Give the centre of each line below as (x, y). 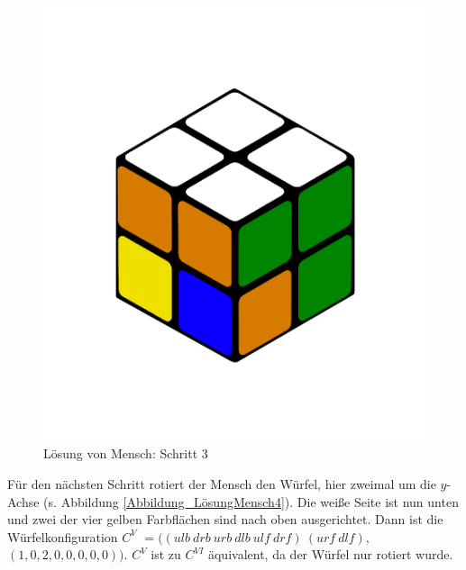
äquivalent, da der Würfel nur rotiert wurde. (330, 554)
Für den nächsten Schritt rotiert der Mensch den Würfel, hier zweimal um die (222, 484)
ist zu (166, 554)
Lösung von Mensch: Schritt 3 (126, 453)
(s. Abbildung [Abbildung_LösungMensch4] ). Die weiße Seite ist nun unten (251, 501)
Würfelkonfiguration (63, 536)
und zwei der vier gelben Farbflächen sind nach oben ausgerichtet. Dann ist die (225, 519)
